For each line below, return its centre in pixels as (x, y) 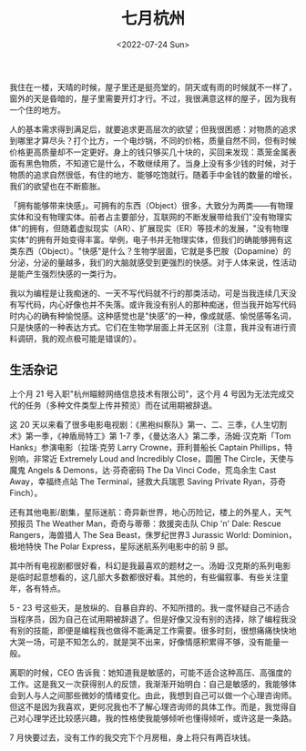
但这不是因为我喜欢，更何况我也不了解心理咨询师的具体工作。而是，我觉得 (149, 706)
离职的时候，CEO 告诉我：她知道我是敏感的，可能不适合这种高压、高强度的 (151, 672)
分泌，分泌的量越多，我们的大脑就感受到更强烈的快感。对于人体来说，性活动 (153, 262)
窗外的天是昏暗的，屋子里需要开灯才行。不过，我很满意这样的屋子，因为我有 (153, 98)
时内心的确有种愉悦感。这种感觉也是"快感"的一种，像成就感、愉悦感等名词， (153, 316)
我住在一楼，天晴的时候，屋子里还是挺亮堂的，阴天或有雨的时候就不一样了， (153, 86)
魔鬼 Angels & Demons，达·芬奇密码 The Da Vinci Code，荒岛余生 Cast (143, 470)
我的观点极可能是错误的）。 (91, 339)
